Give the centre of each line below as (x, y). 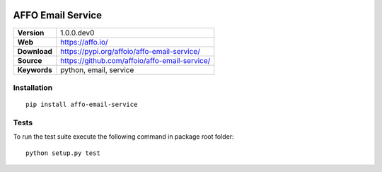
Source (30, 60)
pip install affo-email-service (82, 105)
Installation (33, 87)
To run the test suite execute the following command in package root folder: (123, 137)
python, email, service (97, 69)
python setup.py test (63, 153)
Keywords (35, 69)
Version (31, 33)
